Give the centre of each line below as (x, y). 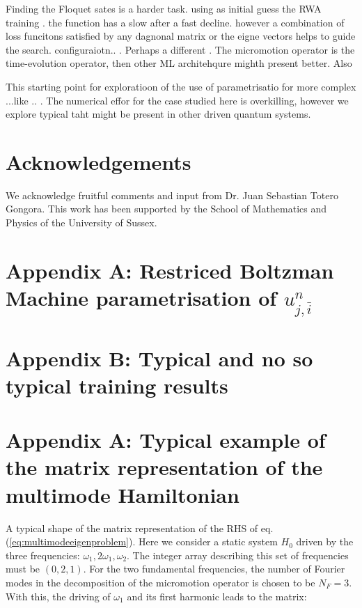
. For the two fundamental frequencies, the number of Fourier (214, 569)
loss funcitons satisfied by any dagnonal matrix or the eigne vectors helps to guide (181, 36)
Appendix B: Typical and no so (159, 358)
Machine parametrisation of (141, 298)
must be (23, 569)
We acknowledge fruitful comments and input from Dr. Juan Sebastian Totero (172, 195)
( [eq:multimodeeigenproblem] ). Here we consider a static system (142, 541)
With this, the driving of (58, 596)
